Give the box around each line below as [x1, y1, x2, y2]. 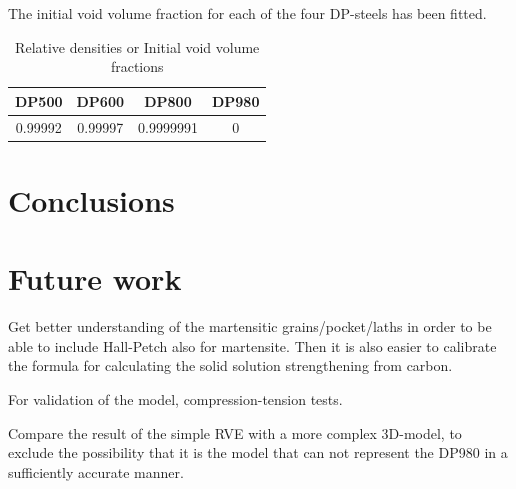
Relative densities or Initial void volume [15, 36, 260, 57]
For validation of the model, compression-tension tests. [8, 389, 343, 409]
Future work [8, 258, 182, 299]
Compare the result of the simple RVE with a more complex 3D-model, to [8, 422, 462, 443]
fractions [110, 56, 164, 77]
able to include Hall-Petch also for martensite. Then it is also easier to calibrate [8, 335, 497, 356]
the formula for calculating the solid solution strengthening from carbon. [8, 355, 453, 376]
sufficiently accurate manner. [8, 461, 184, 482]
